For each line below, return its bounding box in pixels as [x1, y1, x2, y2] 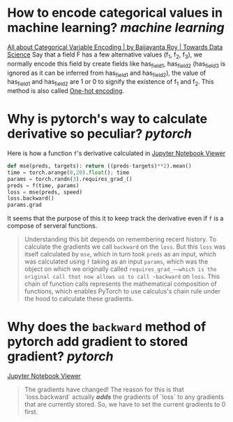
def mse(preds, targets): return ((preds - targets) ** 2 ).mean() [7, 163, 192, 170]
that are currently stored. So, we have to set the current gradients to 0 [24, 400, 226, 409]
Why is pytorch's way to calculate [7, 111, 208, 127]
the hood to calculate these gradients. [24, 295, 134, 303]
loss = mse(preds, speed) [7, 189, 82, 196]
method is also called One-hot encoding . [7, 87, 124, 95]
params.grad [7, 201, 42, 209]
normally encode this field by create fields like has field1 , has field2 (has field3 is [7, 59, 225, 69]
